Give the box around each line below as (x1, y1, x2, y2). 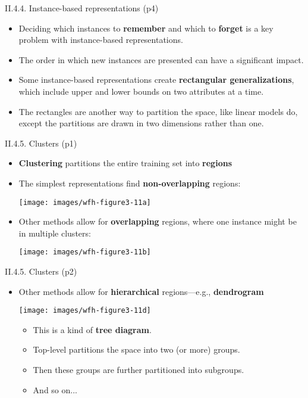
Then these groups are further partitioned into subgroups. (33, 363, 244, 376)
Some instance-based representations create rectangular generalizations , (18, 73, 294, 86)
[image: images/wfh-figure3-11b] (18, 248, 151, 257)
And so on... (33, 383, 77, 396)
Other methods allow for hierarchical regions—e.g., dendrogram (18, 285, 264, 297)
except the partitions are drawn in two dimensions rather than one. (18, 117, 264, 129)
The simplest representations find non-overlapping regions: (18, 176, 241, 189)
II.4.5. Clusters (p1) (5, 136, 77, 149)
